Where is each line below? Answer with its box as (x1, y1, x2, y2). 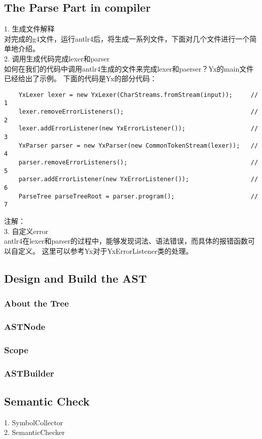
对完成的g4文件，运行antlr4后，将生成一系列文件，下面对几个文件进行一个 (4, 33, 250, 44)
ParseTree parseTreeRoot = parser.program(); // (18, 192, 258, 200)
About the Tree (4, 297, 69, 310)
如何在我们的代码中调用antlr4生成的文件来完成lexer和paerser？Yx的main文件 (4, 63, 254, 74)
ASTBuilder (4, 366, 54, 379)
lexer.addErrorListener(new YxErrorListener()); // (18, 125, 258, 132)
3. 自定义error (4, 225, 49, 236)
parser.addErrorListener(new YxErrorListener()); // (18, 176, 258, 183)
